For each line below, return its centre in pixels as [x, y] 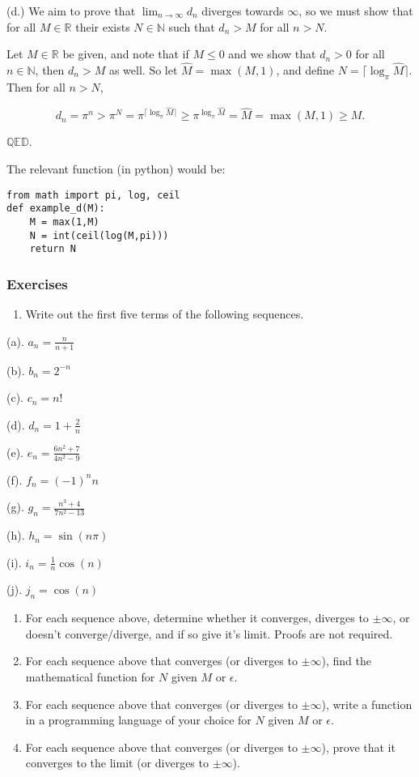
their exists [103, 26]
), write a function [367, 704]
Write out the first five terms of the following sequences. [165, 314]
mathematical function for [90, 677]
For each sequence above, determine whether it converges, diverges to [197, 618]
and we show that [272, 54]
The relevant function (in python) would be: [116, 169]
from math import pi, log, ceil [93, 195]
